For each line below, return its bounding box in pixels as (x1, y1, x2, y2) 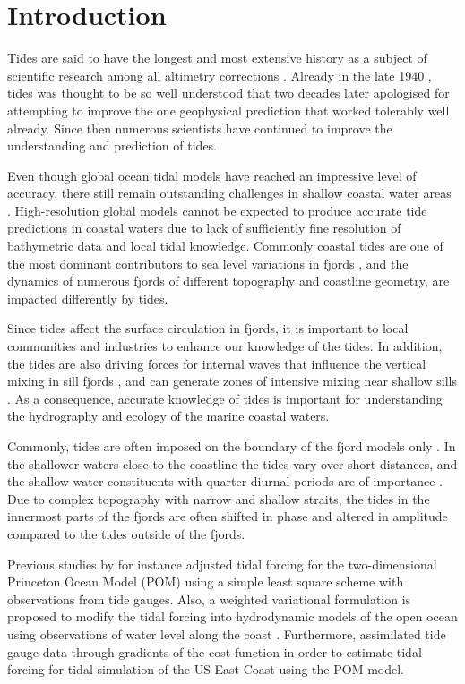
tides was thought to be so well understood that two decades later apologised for (7, 83, 450, 102)
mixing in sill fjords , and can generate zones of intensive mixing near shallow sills (7, 372, 457, 390)
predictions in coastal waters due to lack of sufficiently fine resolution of (7, 218, 401, 237)
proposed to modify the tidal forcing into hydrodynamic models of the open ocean (7, 607, 458, 626)
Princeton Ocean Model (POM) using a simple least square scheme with (7, 572, 404, 591)
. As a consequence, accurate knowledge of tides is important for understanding (7, 389, 443, 407)
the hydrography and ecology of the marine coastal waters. (7, 406, 330, 425)
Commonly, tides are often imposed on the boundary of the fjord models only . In (7, 437, 456, 455)
